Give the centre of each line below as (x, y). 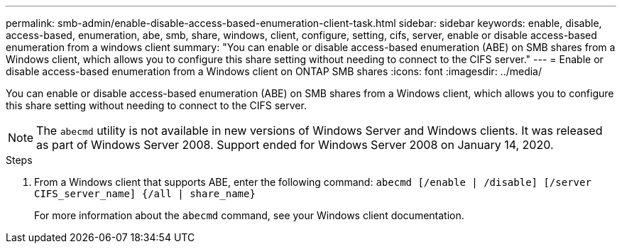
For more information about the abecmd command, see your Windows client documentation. (249, 215)
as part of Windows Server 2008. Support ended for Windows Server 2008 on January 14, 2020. (295, 145)
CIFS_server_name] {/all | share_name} (145, 194)
